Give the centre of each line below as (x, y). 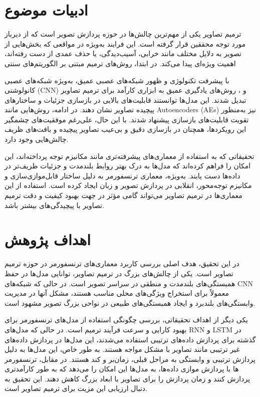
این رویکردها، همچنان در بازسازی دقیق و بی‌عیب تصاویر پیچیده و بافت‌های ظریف (125, 129)
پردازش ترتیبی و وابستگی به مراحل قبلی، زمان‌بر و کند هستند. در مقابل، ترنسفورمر (130, 359)
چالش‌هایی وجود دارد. (37, 139)
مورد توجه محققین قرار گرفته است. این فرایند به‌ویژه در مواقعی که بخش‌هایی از (125, 43)
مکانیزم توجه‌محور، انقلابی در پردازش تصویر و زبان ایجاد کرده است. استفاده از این (128, 185)
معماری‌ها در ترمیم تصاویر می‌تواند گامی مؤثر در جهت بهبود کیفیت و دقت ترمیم (123, 195)
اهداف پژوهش (48, 239)
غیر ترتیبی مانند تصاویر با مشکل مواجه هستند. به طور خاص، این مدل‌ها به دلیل (122, 349)
